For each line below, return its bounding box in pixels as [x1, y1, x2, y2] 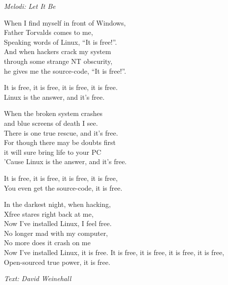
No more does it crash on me [4, 237, 91, 248]
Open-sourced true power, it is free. [4, 256, 110, 267]
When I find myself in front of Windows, [4, 17, 126, 28]
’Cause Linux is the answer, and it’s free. [4, 156, 127, 167]
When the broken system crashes [4, 108, 103, 118]
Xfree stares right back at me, [4, 208, 94, 219]
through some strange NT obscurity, [4, 56, 113, 66]
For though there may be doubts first [4, 137, 116, 147]
